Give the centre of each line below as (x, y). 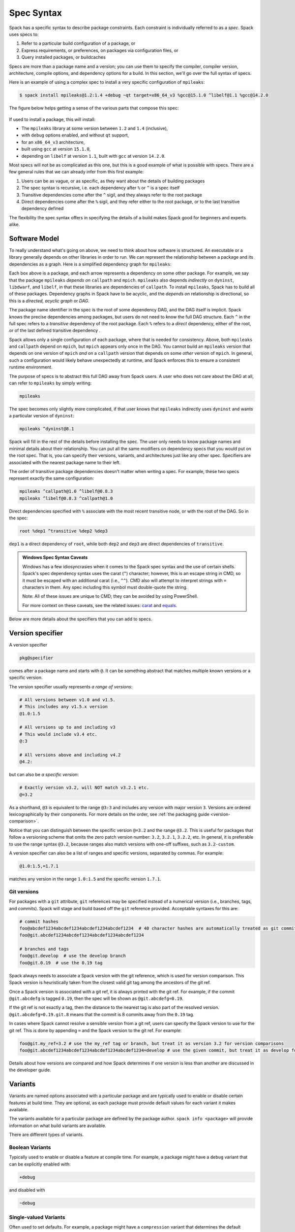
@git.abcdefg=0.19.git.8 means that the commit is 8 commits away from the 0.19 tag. (102, 1014)
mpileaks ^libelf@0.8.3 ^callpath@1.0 (66, 498)
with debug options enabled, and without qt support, (75, 135)
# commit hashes (39, 921)
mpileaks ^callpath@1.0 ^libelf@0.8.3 (66, 491)
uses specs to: (24, 34)
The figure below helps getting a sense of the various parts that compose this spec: (94, 108)
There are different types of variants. (46, 1135)
